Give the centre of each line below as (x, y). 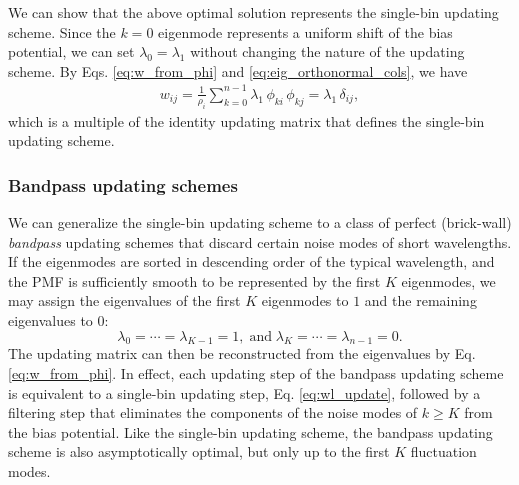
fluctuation (443, 451)
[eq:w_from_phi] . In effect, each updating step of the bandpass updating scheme (256, 373)
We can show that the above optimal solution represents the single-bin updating (253, 12)
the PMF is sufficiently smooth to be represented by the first (194, 280)
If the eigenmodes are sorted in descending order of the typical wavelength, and (251, 261)
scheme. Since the (62, 31)
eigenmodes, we (448, 280)
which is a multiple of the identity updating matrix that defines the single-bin (246, 120)
